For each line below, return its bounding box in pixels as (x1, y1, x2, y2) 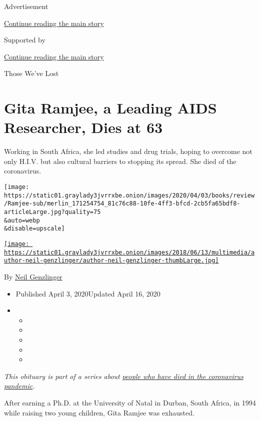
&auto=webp (4, 216, 40, 224)
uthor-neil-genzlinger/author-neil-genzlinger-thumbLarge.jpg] (4, 257, 219, 264)
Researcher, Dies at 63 (4, 117, 163, 137)
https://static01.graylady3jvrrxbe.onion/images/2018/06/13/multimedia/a (4, 248, 255, 256)
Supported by (4, 34, 45, 45)
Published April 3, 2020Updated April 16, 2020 (15, 288, 160, 298)
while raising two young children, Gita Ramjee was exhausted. (4, 407, 194, 417)
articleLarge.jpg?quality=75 (4, 208, 101, 216)
